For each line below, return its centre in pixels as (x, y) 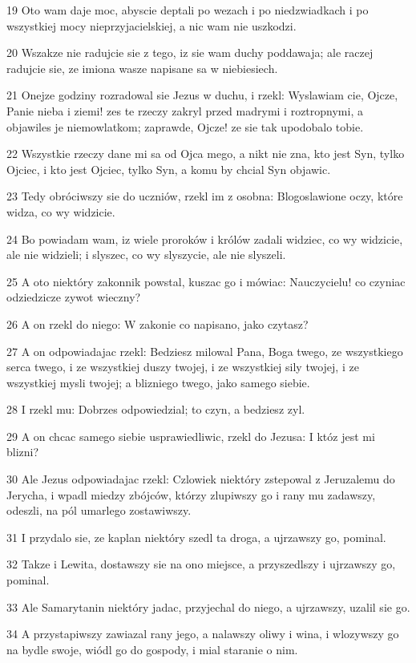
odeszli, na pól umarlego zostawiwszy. (99, 510)
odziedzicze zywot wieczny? (74, 297)
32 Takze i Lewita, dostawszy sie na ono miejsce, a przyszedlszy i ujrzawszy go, (201, 564)
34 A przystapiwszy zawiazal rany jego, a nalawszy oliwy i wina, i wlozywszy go (203, 634)
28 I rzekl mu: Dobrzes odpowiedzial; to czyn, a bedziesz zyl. (156, 409)
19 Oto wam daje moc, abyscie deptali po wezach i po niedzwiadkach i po (188, 10)
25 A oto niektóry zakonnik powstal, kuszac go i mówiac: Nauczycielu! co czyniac (206, 281)
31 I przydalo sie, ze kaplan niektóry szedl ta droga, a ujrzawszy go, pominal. (196, 537)
